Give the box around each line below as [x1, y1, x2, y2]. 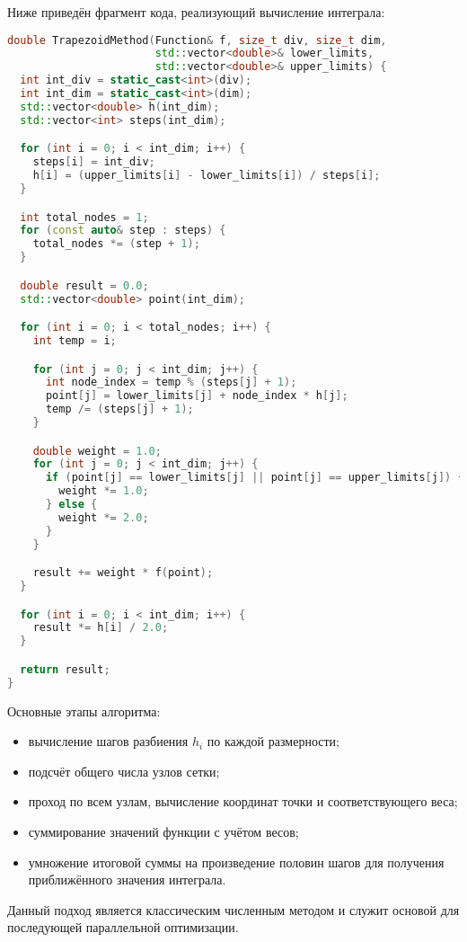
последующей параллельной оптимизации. [7, 918, 239, 937]
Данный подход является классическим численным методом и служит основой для [7, 900, 460, 919]
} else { [45, 498, 98, 511]
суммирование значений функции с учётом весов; [28, 822, 299, 840]
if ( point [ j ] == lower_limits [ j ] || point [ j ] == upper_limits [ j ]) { [45, 471, 464, 484]
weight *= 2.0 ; [58, 511, 149, 524]
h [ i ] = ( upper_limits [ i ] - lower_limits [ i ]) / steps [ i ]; [32, 169, 381, 182]
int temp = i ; [32, 333, 117, 347]
